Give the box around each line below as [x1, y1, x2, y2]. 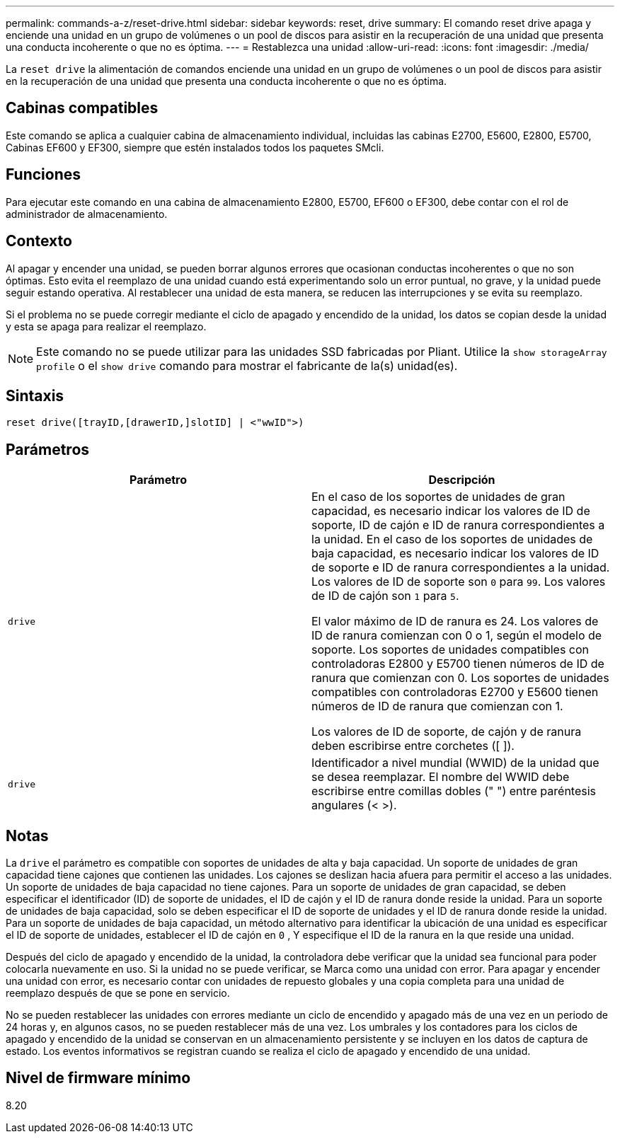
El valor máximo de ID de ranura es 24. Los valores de [311, 614, 599, 629]
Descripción [428, 473, 495, 487]
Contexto [6, 232, 72, 250]
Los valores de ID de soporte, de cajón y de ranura [311, 724, 582, 739]
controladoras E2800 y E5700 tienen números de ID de [311, 657, 604, 671]
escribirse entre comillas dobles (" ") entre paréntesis [311, 784, 597, 799]
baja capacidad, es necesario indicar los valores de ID [311, 546, 599, 561]
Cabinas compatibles [6, 99, 159, 117]
